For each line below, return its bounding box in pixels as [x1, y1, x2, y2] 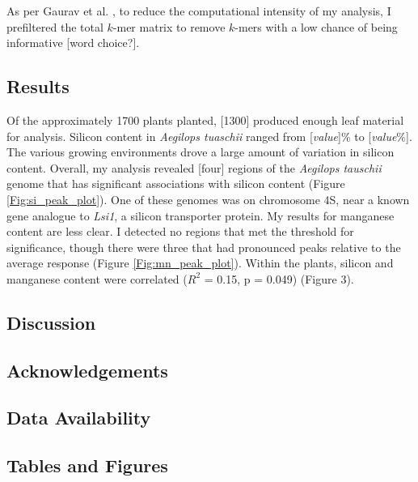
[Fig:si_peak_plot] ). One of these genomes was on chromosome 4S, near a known [6, 190, 410, 207]
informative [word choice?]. [6, 34, 140, 51]
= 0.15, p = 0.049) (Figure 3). [204, 270, 354, 287]
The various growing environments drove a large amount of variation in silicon [6, 143, 395, 160]
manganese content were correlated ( [6, 270, 188, 287]
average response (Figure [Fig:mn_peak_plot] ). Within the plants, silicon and [6, 254, 394, 271]
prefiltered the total [6, 18, 103, 35]
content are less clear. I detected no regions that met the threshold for [6, 223, 354, 240]
